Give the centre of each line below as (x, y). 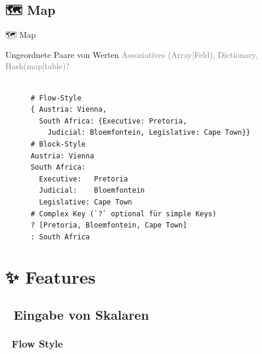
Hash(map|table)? (37, 66)
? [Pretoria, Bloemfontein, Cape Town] (109, 225)
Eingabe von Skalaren (81, 315)
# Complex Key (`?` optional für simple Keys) (123, 214)
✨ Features (50, 277)
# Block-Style (58, 144)
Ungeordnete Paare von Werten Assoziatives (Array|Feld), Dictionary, (132, 54)
